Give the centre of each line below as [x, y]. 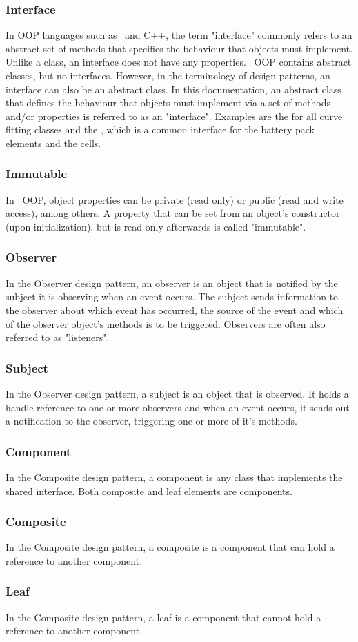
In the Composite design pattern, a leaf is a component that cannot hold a [163, 617]
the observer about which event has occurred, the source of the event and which [175, 310]
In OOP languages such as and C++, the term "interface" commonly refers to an [179, 35]
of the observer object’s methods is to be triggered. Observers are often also [166, 323]
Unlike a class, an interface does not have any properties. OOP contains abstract [179, 62]
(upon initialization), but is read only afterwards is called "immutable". [156, 226]
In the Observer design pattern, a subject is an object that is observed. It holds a [177, 393]
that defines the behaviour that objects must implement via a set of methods [168, 103]
